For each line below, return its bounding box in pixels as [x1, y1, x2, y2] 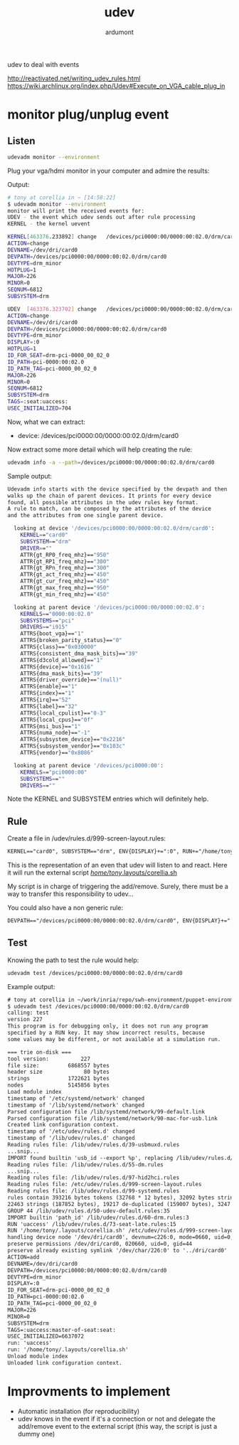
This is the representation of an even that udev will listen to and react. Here [7, 861, 228, 870]
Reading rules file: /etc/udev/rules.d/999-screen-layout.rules [7, 1181, 202, 1188]
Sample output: [7, 471, 52, 480]
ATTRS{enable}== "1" [20, 683, 78, 690]
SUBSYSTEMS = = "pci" [20, 617, 75, 624]
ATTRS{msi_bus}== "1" [20, 722, 81, 730]
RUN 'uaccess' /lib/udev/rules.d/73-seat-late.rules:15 [7, 1220, 176, 1227]
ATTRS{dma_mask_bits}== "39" [20, 670, 103, 677]
